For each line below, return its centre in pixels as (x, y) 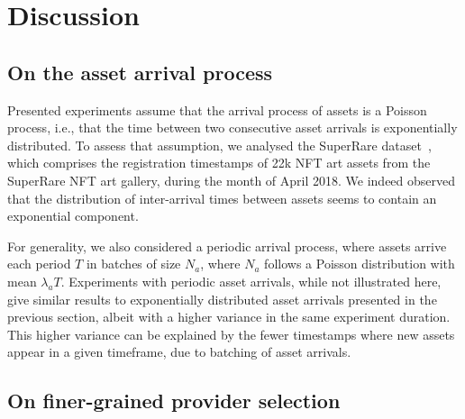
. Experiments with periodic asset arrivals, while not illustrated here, (251, 281)
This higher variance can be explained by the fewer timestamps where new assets (231, 334)
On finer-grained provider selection (174, 401)
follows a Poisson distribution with (360, 264)
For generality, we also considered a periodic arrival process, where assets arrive (227, 246)
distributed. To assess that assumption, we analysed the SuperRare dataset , (219, 145)
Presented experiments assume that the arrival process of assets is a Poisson (217, 109)
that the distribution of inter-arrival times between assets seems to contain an (222, 198)
